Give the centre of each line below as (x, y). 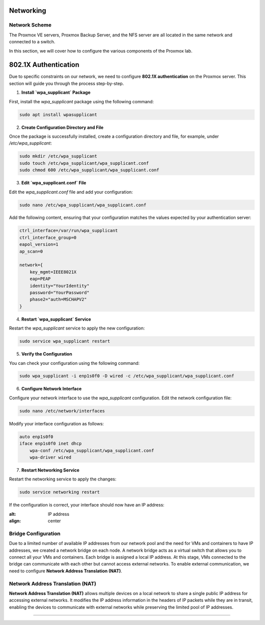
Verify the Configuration (47, 354)
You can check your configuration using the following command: (74, 363)
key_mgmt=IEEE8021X (53, 272)
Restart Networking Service (50, 470)
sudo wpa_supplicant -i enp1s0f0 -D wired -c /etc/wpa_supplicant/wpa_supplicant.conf (127, 376)
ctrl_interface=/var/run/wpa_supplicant (68, 231)
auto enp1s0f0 (36, 437)
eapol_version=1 (39, 244)
